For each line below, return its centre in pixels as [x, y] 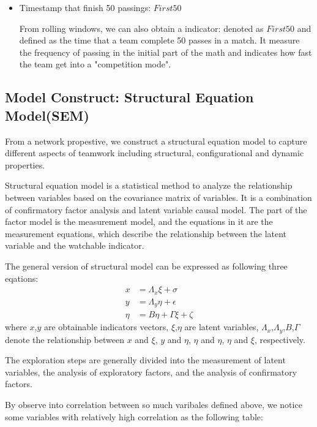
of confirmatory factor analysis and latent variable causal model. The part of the [156, 209]
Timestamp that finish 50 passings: [85, 7]
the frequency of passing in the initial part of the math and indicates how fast [166, 52]
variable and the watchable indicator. [75, 245]
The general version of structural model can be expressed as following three [146, 266]
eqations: [22, 278]
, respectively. [280, 339]
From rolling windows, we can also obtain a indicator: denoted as [141, 28]
